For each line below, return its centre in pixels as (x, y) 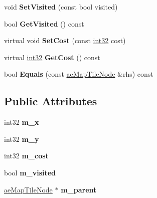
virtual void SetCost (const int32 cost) (65, 40)
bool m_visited (30, 172)
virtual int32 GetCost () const (52, 57)
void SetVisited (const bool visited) (61, 7)
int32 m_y (22, 139)
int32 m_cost (26, 156)
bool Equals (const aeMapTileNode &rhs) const (79, 74)
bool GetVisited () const (44, 23)
